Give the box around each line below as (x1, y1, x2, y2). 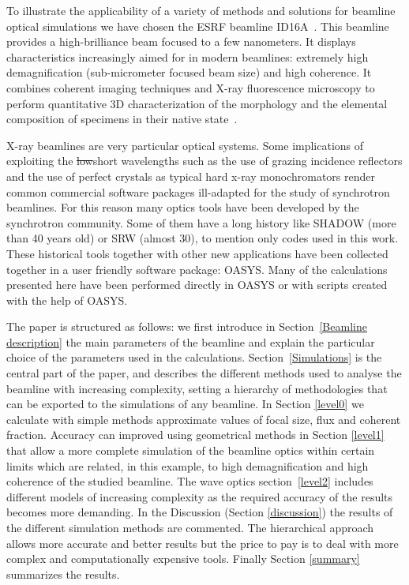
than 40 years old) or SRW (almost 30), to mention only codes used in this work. (6, 230, 399, 246)
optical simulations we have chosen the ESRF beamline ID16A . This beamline (6, 17, 389, 34)
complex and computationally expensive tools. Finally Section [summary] (6, 550, 360, 567)
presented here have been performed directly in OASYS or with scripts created (6, 276, 388, 293)
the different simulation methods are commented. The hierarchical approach (6, 519, 374, 535)
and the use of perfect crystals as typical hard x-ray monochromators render (6, 167, 375, 184)
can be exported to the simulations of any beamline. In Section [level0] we (6, 396, 364, 412)
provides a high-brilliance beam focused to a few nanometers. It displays (6, 33, 356, 50)
